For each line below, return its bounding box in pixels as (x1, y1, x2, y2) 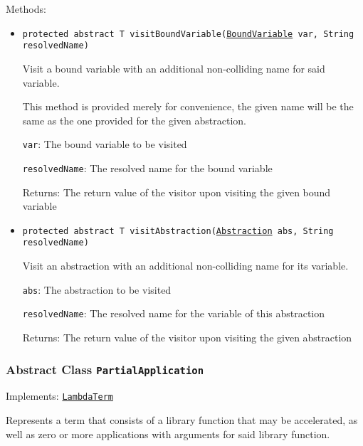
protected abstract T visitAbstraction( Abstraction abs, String (22, 225, 334, 236)
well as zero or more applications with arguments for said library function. (6, 426, 330, 441)
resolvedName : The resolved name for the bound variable (22, 160, 273, 175)
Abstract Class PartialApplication (6, 360, 204, 378)
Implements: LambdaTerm (6, 388, 113, 403)
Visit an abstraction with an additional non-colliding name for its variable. (22, 258, 349, 273)
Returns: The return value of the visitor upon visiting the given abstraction (22, 330, 352, 344)
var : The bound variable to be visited (22, 137, 187, 152)
